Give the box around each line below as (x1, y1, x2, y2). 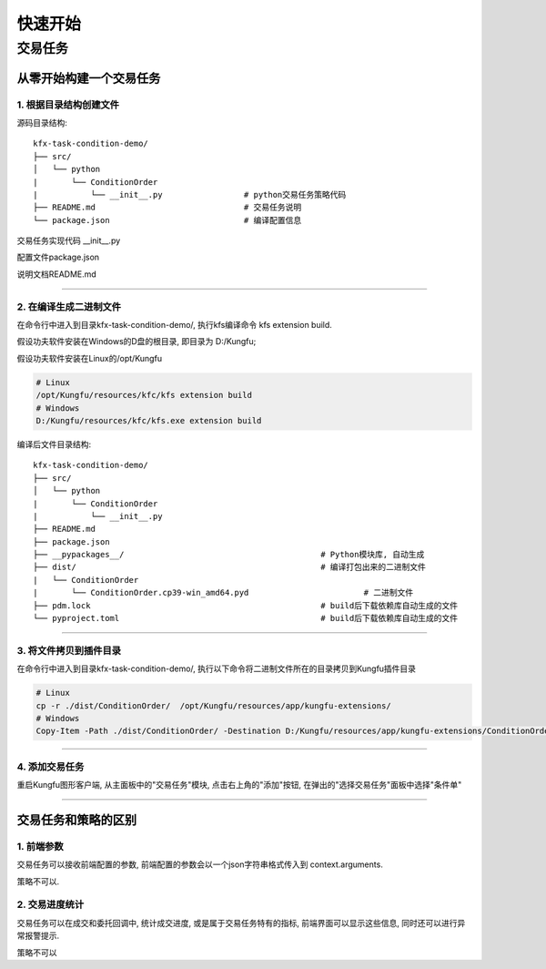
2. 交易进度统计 (16, 898, 85, 911)
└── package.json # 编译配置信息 (33, 215, 302, 225)
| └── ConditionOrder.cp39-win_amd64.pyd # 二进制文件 (33, 587, 414, 598)
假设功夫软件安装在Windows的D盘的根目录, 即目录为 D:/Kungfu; (16, 336, 257, 347)
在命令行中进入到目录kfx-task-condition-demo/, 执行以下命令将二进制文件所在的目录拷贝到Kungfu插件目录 (16, 663, 417, 674)
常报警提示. (16, 930, 60, 942)
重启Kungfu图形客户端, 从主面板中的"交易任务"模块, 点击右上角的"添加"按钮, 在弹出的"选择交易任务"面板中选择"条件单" (16, 780, 462, 790)
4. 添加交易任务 (16, 760, 85, 773)
